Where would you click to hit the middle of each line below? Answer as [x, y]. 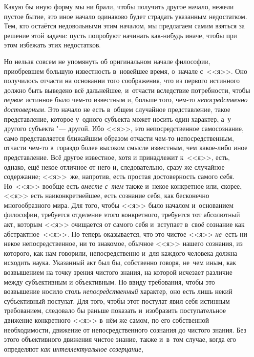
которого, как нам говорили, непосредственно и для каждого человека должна [121, 253]
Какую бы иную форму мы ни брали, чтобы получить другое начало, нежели [119, 6]
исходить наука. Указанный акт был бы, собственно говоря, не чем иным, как [120, 262]
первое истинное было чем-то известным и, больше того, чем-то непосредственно [126, 100]
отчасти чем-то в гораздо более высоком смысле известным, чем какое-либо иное [126, 147]
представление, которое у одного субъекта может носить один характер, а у [117, 119]
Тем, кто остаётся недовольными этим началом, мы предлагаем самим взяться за [124, 26]
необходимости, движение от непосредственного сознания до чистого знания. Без [125, 329]
